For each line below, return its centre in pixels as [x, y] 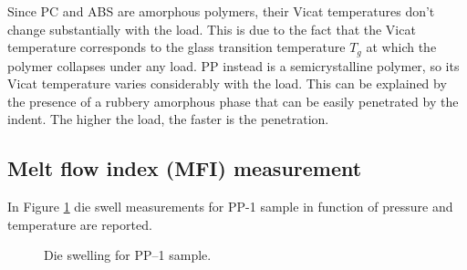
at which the [401, 47]
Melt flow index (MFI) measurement [185, 168]
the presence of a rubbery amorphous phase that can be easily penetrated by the [233, 101]
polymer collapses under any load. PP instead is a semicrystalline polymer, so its [233, 65]
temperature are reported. [80, 224]
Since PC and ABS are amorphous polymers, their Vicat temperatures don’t [221, 11]
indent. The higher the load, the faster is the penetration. [168, 119]
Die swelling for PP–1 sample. [128, 255]
